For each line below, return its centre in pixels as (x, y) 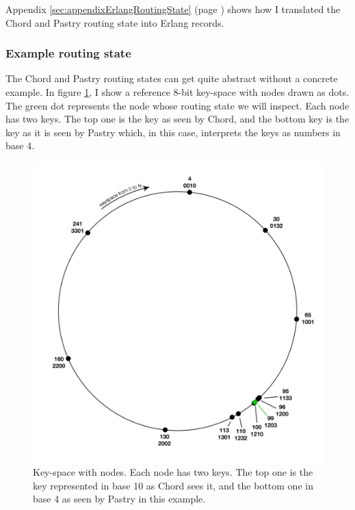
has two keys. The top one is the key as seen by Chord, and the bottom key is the (177, 119)
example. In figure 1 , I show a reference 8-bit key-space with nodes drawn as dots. (177, 92)
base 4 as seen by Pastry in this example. (119, 499)
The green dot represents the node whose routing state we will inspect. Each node (177, 105)
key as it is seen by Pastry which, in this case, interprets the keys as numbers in (173, 132)
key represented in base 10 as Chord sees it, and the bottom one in (173, 485)
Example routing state (68, 53)
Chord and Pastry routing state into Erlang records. (115, 22)
